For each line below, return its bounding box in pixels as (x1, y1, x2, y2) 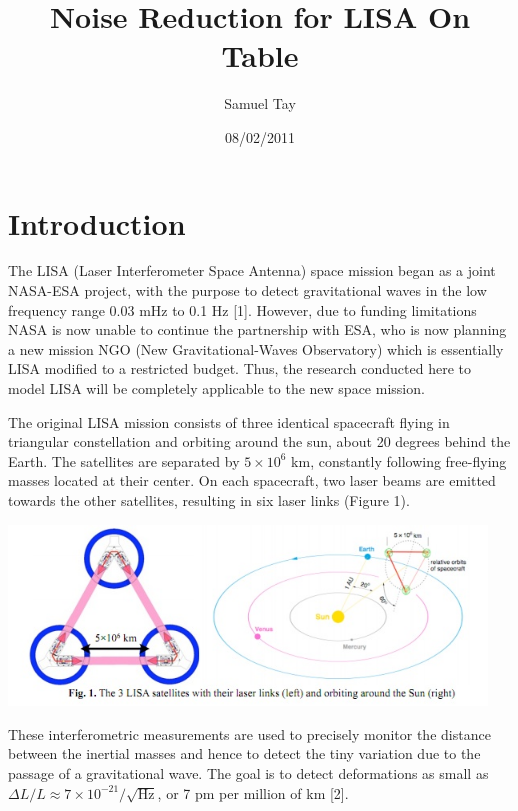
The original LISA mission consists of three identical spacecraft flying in (8, 411, 450, 432)
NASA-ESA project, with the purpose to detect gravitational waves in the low (8, 280, 487, 301)
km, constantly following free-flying (291, 450, 507, 471)
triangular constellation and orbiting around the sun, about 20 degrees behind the (8, 431, 511, 452)
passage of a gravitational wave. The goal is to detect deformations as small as (8, 762, 489, 783)
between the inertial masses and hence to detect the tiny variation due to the (8, 743, 481, 764)
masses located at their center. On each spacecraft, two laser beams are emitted (8, 470, 496, 491)
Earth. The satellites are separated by (8, 450, 240, 471)
